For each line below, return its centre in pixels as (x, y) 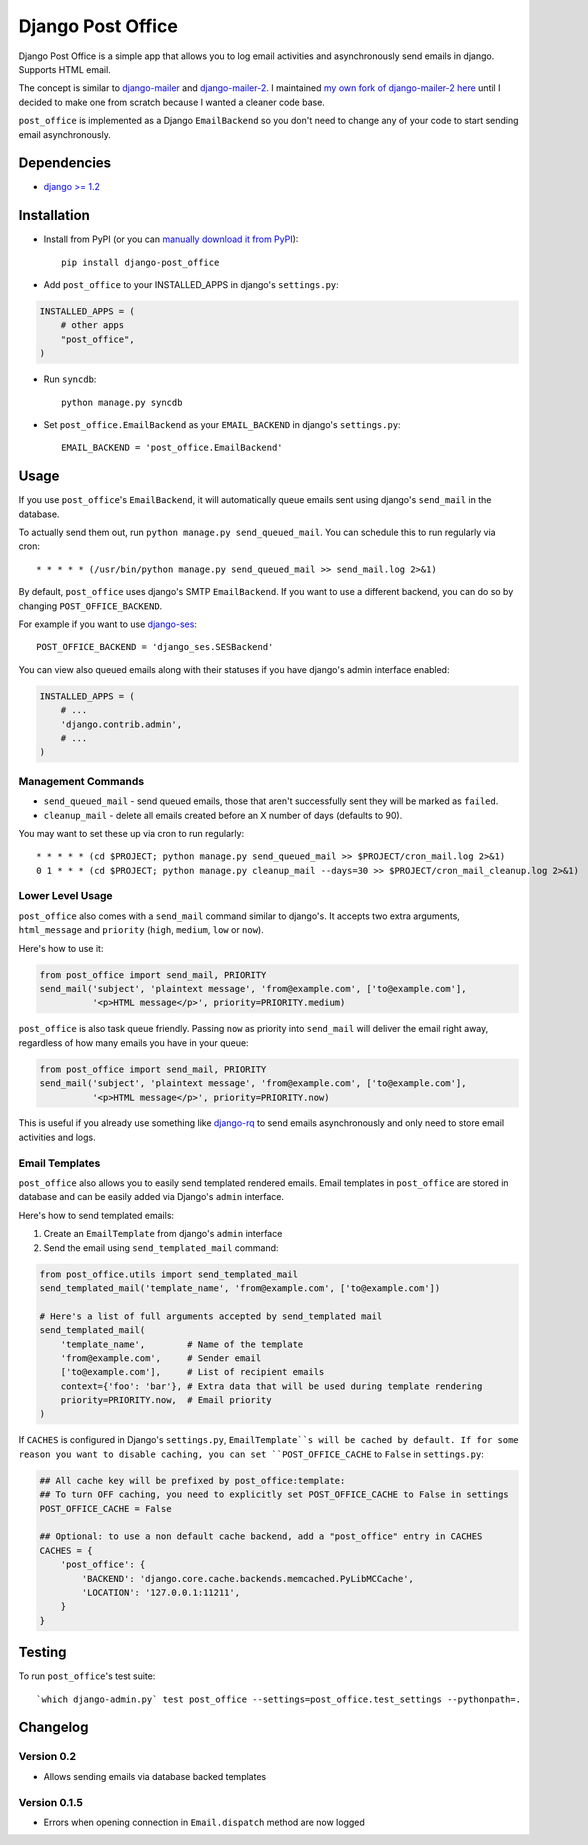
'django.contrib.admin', (121, 724)
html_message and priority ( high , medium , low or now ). (141, 930)
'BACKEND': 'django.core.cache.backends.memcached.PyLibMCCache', (248, 1578)
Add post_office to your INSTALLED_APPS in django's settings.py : (191, 285)
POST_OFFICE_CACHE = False (105, 1508)
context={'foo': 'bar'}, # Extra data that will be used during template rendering (271, 1386)
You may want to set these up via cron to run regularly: (131, 833)
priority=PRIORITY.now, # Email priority (166, 1400)
